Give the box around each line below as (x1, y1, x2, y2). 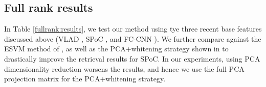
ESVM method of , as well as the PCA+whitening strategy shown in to (4, 43, 229, 54)
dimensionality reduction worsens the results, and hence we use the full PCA (4, 63, 245, 74)
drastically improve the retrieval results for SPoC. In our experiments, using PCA (4, 53, 260, 64)
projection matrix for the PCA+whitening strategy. (4, 73, 166, 84)
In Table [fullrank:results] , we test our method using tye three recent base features (4, 23, 262, 34)
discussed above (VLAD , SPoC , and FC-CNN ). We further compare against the (4, 33, 261, 44)
